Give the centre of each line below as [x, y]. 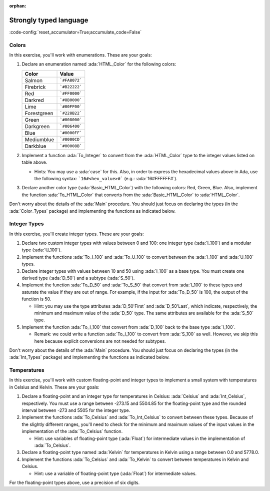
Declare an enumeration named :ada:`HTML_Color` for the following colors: [99, 64]
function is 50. [36, 299]
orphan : [18, 6]
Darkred [34, 100]
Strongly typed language [49, 20]
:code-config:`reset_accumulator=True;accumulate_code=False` [75, 32]
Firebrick [35, 87]
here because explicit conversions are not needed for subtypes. [100, 341]
